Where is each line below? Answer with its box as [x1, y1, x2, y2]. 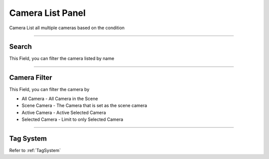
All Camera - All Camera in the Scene [21, 96, 98, 102]
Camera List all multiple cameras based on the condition [9, 25, 125, 31]
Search [9, 43, 32, 51]
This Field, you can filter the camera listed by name [9, 55, 115, 61]
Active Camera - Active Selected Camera [21, 109, 107, 115]
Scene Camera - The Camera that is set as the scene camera [21, 103, 147, 108]
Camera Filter [9, 73, 52, 82]
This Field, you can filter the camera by [9, 87, 90, 93]
